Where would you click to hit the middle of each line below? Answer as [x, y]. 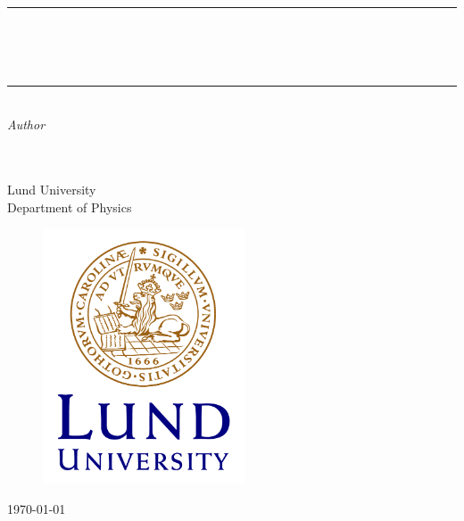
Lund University [52, 190]
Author [26, 124]
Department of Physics [70, 207]
